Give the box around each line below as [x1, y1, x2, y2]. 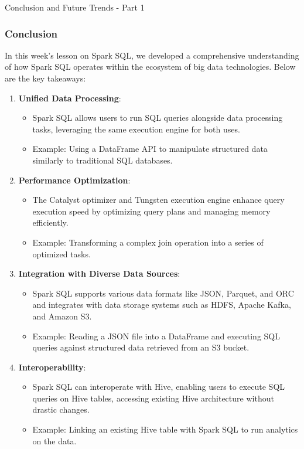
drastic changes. [32, 403, 90, 416]
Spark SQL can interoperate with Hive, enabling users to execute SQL [32, 380, 285, 393]
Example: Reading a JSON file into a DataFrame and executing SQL [32, 329, 280, 342]
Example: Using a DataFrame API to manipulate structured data [32, 142, 268, 155]
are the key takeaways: [5, 72, 86, 84]
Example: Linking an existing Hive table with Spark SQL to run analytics [32, 423, 298, 436]
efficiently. [32, 216, 69, 229]
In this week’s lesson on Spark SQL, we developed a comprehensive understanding [5, 49, 299, 61]
